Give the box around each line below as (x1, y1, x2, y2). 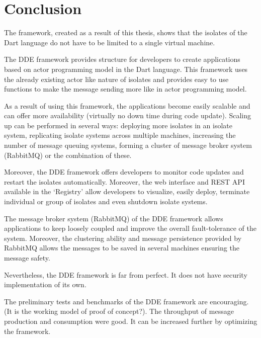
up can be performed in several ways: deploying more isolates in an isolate (4, 120, 232, 130)
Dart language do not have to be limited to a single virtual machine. (4, 37, 215, 47)
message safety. (4, 252, 50, 263)
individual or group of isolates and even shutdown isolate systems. (4, 196, 208, 207)
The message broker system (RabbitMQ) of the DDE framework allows (4, 213, 223, 223)
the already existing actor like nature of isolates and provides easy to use (4, 73, 229, 84)
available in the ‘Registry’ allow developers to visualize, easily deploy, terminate (4, 186, 250, 197)
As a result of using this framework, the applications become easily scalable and (4, 100, 250, 111)
